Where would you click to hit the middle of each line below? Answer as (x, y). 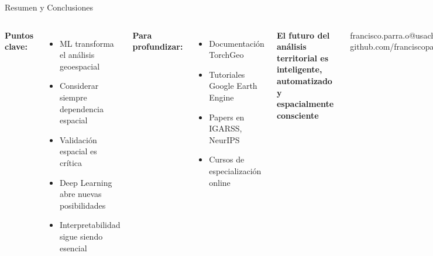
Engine (221, 97)
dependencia (81, 108)
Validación (78, 139)
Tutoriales (227, 74)
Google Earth (233, 86)
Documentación (237, 43)
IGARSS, (226, 128)
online (220, 182)
